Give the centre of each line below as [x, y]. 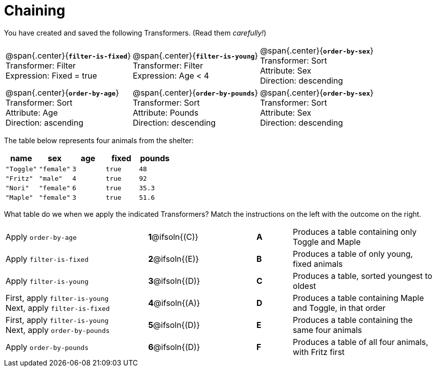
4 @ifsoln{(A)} [174, 303]
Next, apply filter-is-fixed [58, 308]
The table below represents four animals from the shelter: [99, 140]
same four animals [328, 330]
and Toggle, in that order [339, 308]
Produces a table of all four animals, [361, 342]
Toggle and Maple [327, 242]
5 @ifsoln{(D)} [174, 325]
